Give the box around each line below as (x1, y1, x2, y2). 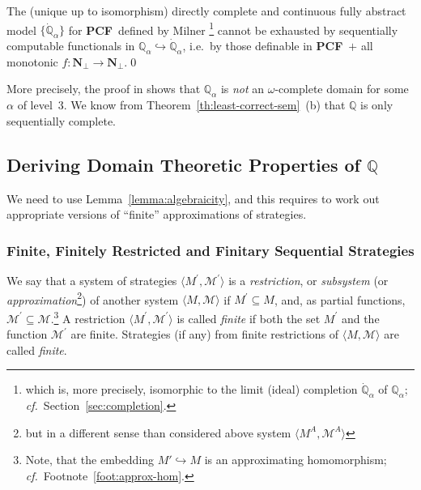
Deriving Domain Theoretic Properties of (6, 151, 360, 177)
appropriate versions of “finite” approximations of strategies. (6, 206, 307, 223)
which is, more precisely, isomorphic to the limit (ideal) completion (25, 381, 358, 398)
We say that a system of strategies (6, 272, 177, 289)
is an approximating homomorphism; (204, 451, 387, 468)
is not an (220, 80, 265, 97)
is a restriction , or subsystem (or (228, 272, 389, 289)
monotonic (6, 53, 58, 70)
